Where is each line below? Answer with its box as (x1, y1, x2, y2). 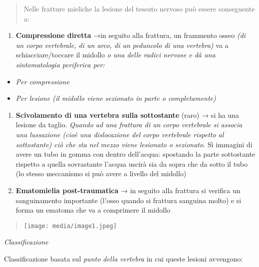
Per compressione (15, 76, 69, 86)
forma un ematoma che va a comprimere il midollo (15, 205, 171, 215)
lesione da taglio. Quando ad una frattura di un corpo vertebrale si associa (15, 119, 243, 130)
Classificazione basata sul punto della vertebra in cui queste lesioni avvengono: (4, 253, 243, 264)
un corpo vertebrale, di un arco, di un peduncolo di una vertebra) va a (15, 39, 229, 50)
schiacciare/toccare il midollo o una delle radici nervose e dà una (15, 49, 216, 60)
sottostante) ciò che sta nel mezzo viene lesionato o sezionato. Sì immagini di (15, 139, 253, 149)
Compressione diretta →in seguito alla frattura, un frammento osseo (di (15, 30, 246, 40)
